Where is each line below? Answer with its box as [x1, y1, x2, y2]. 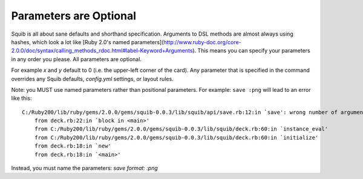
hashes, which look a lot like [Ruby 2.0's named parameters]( [11, 38, 164, 45]
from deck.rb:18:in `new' [34, 143, 112, 149]
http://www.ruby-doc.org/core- [163, 38, 241, 45]
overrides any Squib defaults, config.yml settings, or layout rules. [11, 75, 174, 82]
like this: [11, 94, 32, 102]
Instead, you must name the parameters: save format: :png [11, 164, 159, 172]
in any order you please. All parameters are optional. [11, 55, 142, 63]
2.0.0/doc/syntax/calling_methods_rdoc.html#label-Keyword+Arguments [11, 47, 193, 54]
